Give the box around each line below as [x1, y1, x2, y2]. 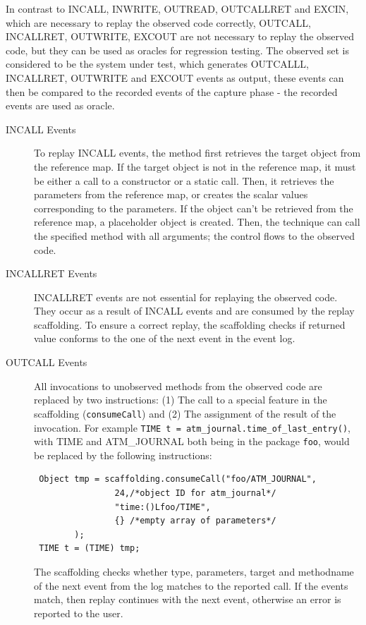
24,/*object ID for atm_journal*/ [114, 488, 276, 498]
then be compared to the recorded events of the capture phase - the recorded [6, 84, 338, 99]
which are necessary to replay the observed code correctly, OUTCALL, [6, 15, 311, 30]
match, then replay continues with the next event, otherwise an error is [34, 592, 341, 607]
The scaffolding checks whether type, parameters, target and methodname [34, 564, 354, 578]
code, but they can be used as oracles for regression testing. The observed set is [6, 42, 349, 57]
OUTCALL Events [6, 355, 87, 370]
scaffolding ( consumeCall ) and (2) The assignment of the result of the [34, 406, 336, 420]
